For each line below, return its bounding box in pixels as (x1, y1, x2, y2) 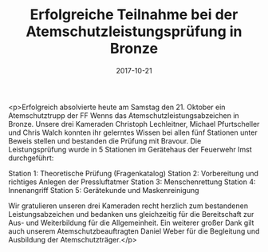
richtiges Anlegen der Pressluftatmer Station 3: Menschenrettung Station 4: (8, 177, 256, 187)
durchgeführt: (8, 153, 54, 163)
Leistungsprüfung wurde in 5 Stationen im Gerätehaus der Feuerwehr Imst (8, 144, 253, 154)
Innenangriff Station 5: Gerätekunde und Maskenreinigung (8, 185, 199, 195)
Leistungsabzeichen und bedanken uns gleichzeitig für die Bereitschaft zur (8, 209, 254, 219)
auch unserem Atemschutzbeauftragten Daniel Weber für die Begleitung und (8, 226, 260, 236)
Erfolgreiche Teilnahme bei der (30, 6, 238, 24)
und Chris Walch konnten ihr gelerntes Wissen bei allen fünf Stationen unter (8, 128, 258, 137)
